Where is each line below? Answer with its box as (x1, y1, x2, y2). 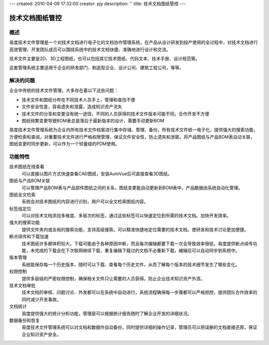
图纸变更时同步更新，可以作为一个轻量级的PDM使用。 (9, 141, 120, 147)
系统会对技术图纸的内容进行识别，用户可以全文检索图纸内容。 (21, 199, 148, 205)
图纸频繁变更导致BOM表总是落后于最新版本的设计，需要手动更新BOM (21, 118, 164, 124)
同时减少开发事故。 (21, 296, 61, 302)
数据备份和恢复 (9, 317, 40, 323)
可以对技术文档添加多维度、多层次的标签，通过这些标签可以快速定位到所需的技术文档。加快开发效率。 (21, 213, 231, 219)
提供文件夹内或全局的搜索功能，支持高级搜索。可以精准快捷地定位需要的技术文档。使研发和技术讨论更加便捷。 (21, 226, 249, 232)
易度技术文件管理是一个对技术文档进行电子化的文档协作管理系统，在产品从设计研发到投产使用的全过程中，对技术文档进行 (9, 39, 258, 45)
